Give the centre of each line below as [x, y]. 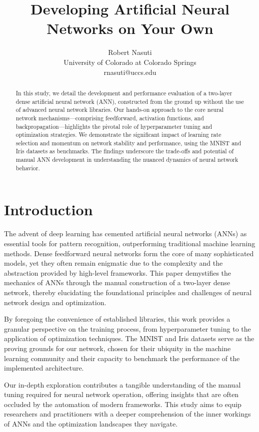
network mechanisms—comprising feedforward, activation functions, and [110, 118]
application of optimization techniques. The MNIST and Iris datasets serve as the [129, 338]
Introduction [48, 210]
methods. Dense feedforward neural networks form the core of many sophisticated [129, 253]
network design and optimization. [55, 302]
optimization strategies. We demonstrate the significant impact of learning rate [118, 135]
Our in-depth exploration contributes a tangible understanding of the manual [122, 384]
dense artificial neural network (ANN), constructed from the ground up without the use [130, 101]
